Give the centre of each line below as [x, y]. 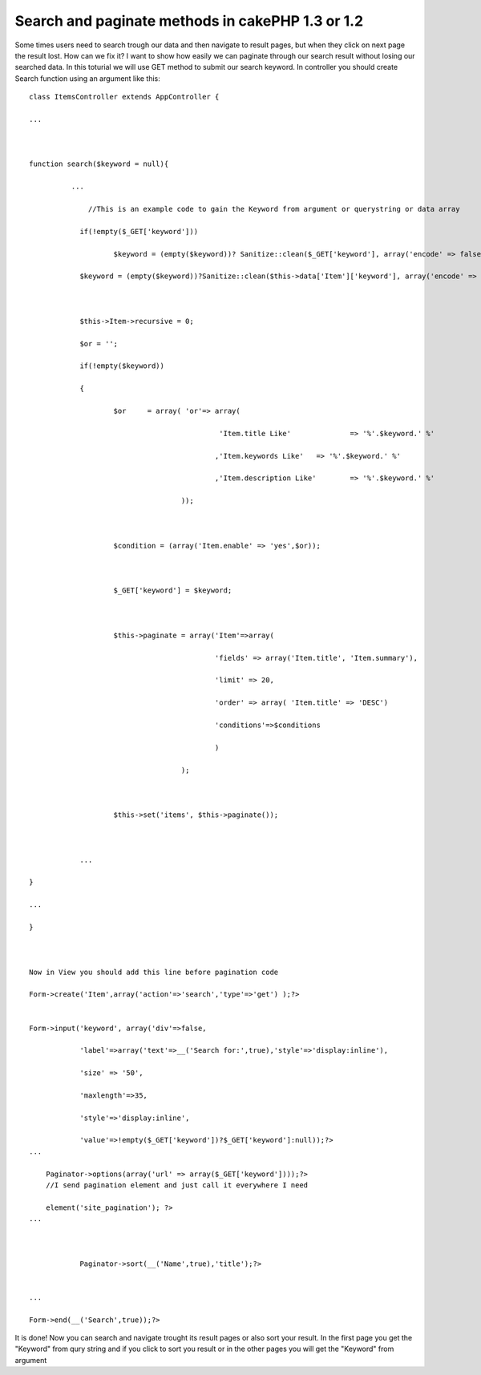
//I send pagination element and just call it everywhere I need [177, 1185]
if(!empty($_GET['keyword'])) [139, 231]
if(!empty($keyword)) [122, 366]
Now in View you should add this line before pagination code [154, 972]
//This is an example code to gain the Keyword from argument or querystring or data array [274, 209]
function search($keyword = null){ [99, 164]
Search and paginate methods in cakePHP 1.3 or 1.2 [189, 21]
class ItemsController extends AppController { [124, 97]
